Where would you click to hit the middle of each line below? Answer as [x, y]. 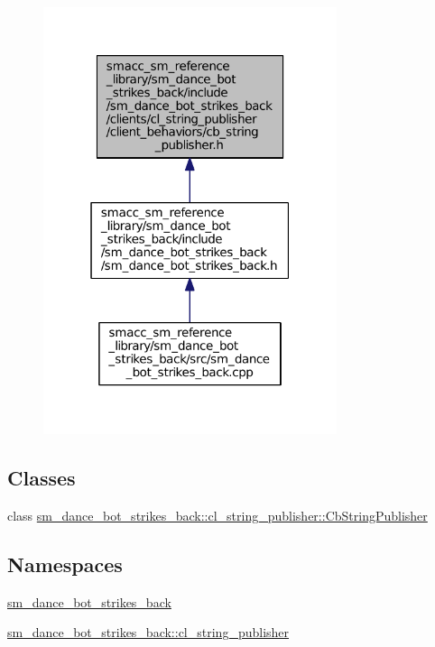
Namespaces [65, 564]
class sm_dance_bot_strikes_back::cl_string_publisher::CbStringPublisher [217, 515]
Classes [42, 477]
